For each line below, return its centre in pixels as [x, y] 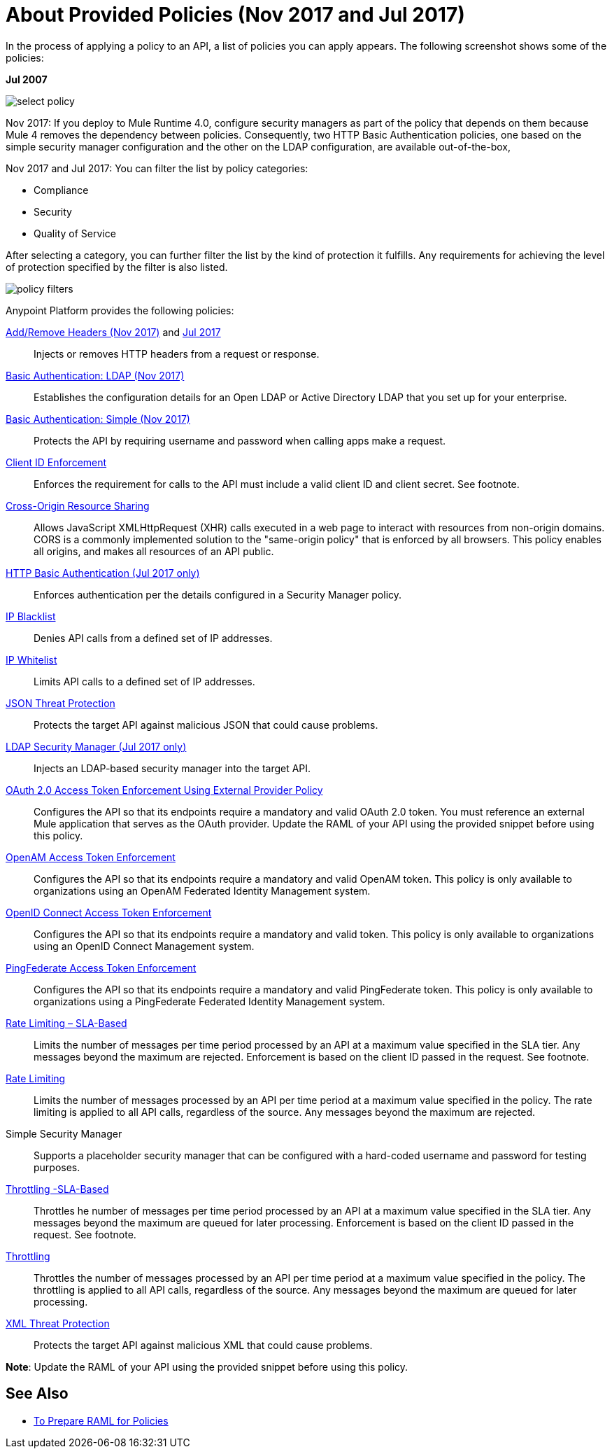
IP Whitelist [31, 659]
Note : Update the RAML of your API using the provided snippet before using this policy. [207, 1366]
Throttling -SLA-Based [57, 1189]
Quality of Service [75, 233]
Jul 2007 [27, 79]
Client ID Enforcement [56, 462]
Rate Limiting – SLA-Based [66, 1023]
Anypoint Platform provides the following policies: [120, 310]
